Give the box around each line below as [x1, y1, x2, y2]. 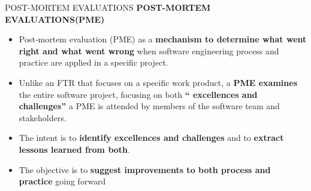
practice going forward [19, 175, 106, 187]
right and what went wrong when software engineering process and [19, 44, 279, 57]
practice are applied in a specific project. [19, 56, 168, 69]
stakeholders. [19, 111, 67, 124]
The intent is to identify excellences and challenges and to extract [19, 131, 284, 144]
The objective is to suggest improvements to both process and [19, 163, 271, 175]
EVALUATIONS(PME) [5, 13, 105, 25]
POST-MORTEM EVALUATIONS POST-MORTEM [5, 1, 211, 13]
